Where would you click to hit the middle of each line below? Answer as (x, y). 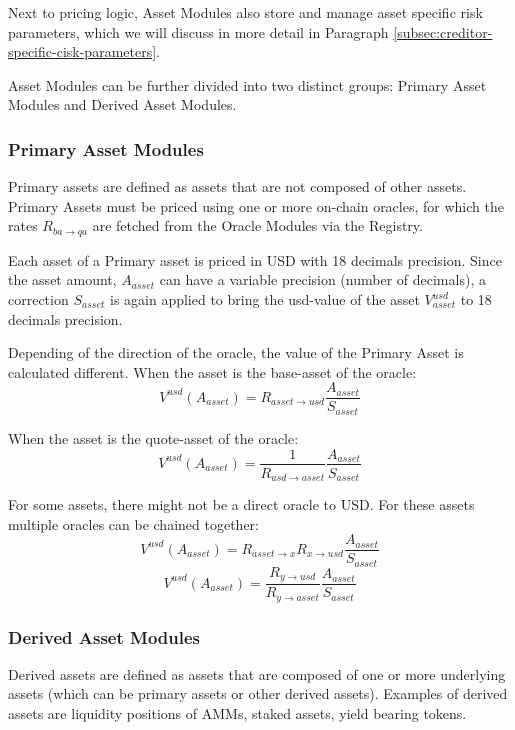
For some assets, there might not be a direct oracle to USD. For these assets (241, 504)
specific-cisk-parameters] (82, 51)
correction (38, 299)
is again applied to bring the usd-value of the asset (264, 299)
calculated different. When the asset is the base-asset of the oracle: (212, 371)
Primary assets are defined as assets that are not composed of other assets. (237, 186)
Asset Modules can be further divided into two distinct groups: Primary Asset (247, 84)
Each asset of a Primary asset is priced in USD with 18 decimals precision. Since (255, 259)
